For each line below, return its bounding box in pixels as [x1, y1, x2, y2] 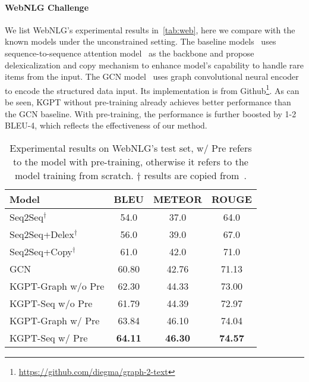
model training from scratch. [14, 168, 134, 182]
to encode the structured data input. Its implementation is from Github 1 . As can [5, 82, 299, 96]
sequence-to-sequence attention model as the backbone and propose [5, 46, 254, 59]
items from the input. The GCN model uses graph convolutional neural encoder [5, 70, 299, 83]
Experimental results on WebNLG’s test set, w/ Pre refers [10, 140, 252, 155]
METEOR [153, 192, 202, 206]
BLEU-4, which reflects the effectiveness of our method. [5, 119, 207, 131]
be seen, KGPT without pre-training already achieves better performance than [5, 96, 291, 108]
